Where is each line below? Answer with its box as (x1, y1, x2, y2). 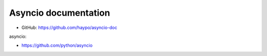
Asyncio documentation (9, 7, 110, 18)
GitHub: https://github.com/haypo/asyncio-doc (21, 25, 117, 30)
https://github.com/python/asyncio (21, 42, 93, 49)
